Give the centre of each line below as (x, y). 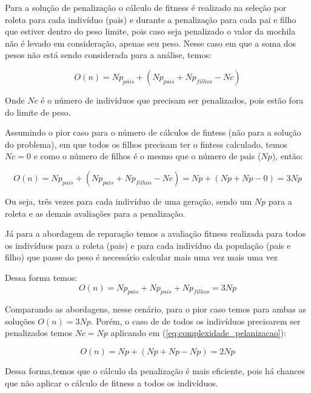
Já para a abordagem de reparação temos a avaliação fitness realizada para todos (155, 233)
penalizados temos (38, 333)
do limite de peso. (38, 112)
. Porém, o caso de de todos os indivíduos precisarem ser (196, 321)
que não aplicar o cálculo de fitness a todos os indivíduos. (112, 382)
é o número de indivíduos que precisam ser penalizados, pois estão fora (172, 100)
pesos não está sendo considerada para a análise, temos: (108, 55)
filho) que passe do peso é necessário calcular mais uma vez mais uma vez (142, 257)
